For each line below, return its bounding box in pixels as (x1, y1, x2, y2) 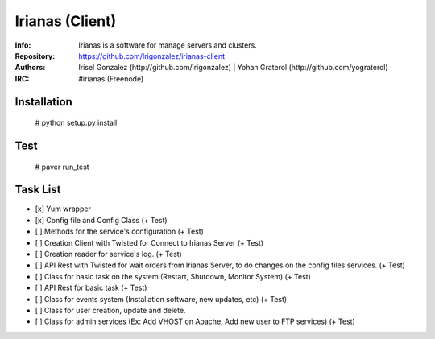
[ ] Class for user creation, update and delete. (35, 305, 186, 315)
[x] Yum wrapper (35, 204, 92, 213)
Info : (14, 40, 31, 50)
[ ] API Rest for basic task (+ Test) (35, 283, 147, 293)
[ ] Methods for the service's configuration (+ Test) (35, 226, 205, 237)
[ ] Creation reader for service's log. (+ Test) (35, 250, 183, 258)
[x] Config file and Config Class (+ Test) (35, 215, 168, 225)
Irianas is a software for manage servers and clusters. (78, 40, 257, 50)
